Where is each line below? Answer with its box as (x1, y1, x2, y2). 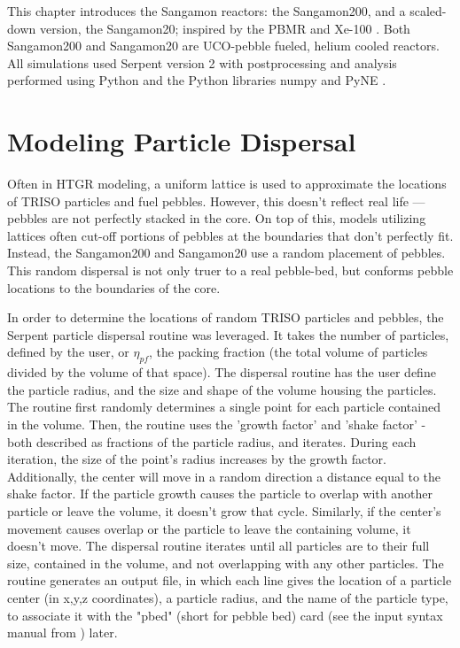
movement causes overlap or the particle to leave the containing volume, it (7, 519, 411, 537)
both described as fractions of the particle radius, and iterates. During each (7, 432, 417, 451)
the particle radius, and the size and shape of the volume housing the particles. (7, 380, 437, 398)
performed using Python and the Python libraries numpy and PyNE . (7, 71, 386, 89)
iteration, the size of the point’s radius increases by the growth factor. (7, 450, 386, 468)
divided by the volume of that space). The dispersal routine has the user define (7, 363, 436, 382)
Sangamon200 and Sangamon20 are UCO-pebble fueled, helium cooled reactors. (7, 36, 440, 55)
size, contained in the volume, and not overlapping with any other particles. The (7, 553, 444, 572)
